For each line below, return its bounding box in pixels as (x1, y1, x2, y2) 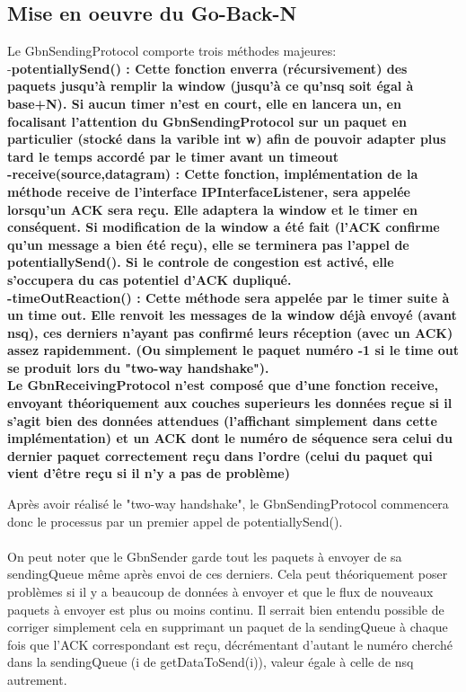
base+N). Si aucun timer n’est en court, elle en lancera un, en (7, 93, 401, 112)
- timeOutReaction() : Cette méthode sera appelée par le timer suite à (7, 288, 450, 306)
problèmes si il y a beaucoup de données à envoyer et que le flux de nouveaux (7, 582, 434, 601)
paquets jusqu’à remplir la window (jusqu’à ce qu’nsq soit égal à (7, 76, 414, 95)
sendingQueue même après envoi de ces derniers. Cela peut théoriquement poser (7, 564, 448, 583)
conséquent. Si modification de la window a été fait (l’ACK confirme (7, 217, 440, 236)
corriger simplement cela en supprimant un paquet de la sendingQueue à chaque (7, 617, 448, 636)
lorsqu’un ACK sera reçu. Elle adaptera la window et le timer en (7, 200, 418, 218)
